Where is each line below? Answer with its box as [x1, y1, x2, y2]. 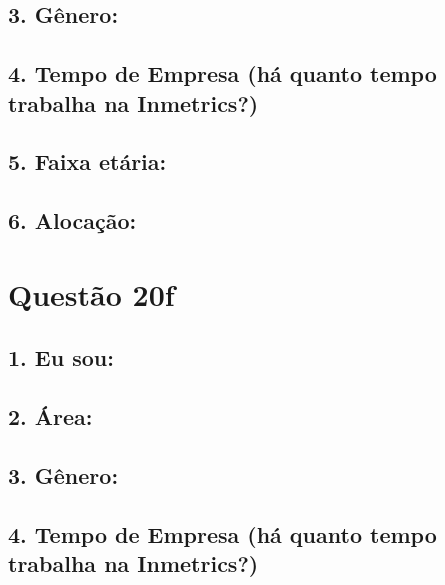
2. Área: [8, 401, 93, 432]
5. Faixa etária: [8, 146, 167, 177]
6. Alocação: [8, 205, 137, 236]
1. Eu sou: [8, 342, 114, 373]
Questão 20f [8, 273, 175, 314]
